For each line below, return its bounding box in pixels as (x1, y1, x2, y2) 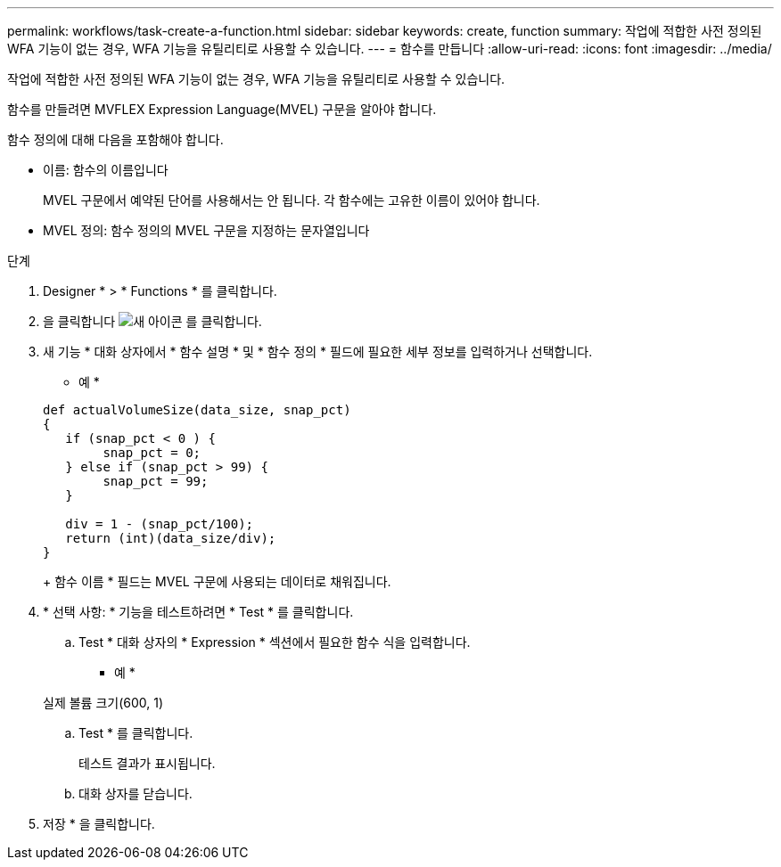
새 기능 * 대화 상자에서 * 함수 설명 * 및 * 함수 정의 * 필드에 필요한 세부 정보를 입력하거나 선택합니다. (43, 344, 593, 359)
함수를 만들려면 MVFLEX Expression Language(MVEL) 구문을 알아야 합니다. (7, 102, 437, 117)
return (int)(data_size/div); (65, 531, 276, 545)
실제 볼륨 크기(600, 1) (43, 695, 164, 710)
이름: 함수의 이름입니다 (43, 162, 169, 177)
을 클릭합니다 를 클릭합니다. (43, 314, 262, 329)
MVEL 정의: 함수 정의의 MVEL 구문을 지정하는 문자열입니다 (43, 223, 370, 238)
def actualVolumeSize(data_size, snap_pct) (43, 403, 351, 417)
